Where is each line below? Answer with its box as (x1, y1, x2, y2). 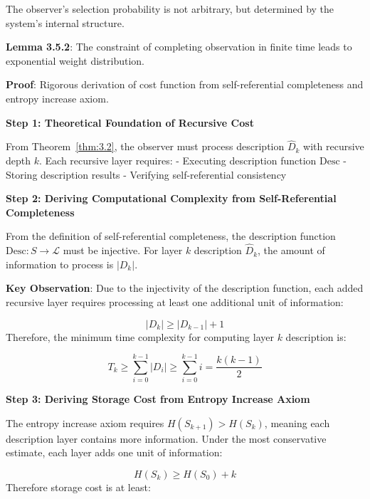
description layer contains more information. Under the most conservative (6, 431, 327, 446)
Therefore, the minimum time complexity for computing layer (6, 329, 274, 344)
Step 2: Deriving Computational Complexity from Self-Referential (6, 191, 337, 206)
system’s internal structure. (6, 15, 125, 30)
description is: (285, 329, 347, 344)
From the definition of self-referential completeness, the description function (6, 229, 336, 243)
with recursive (303, 139, 364, 154)
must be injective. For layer (63, 243, 183, 258)
